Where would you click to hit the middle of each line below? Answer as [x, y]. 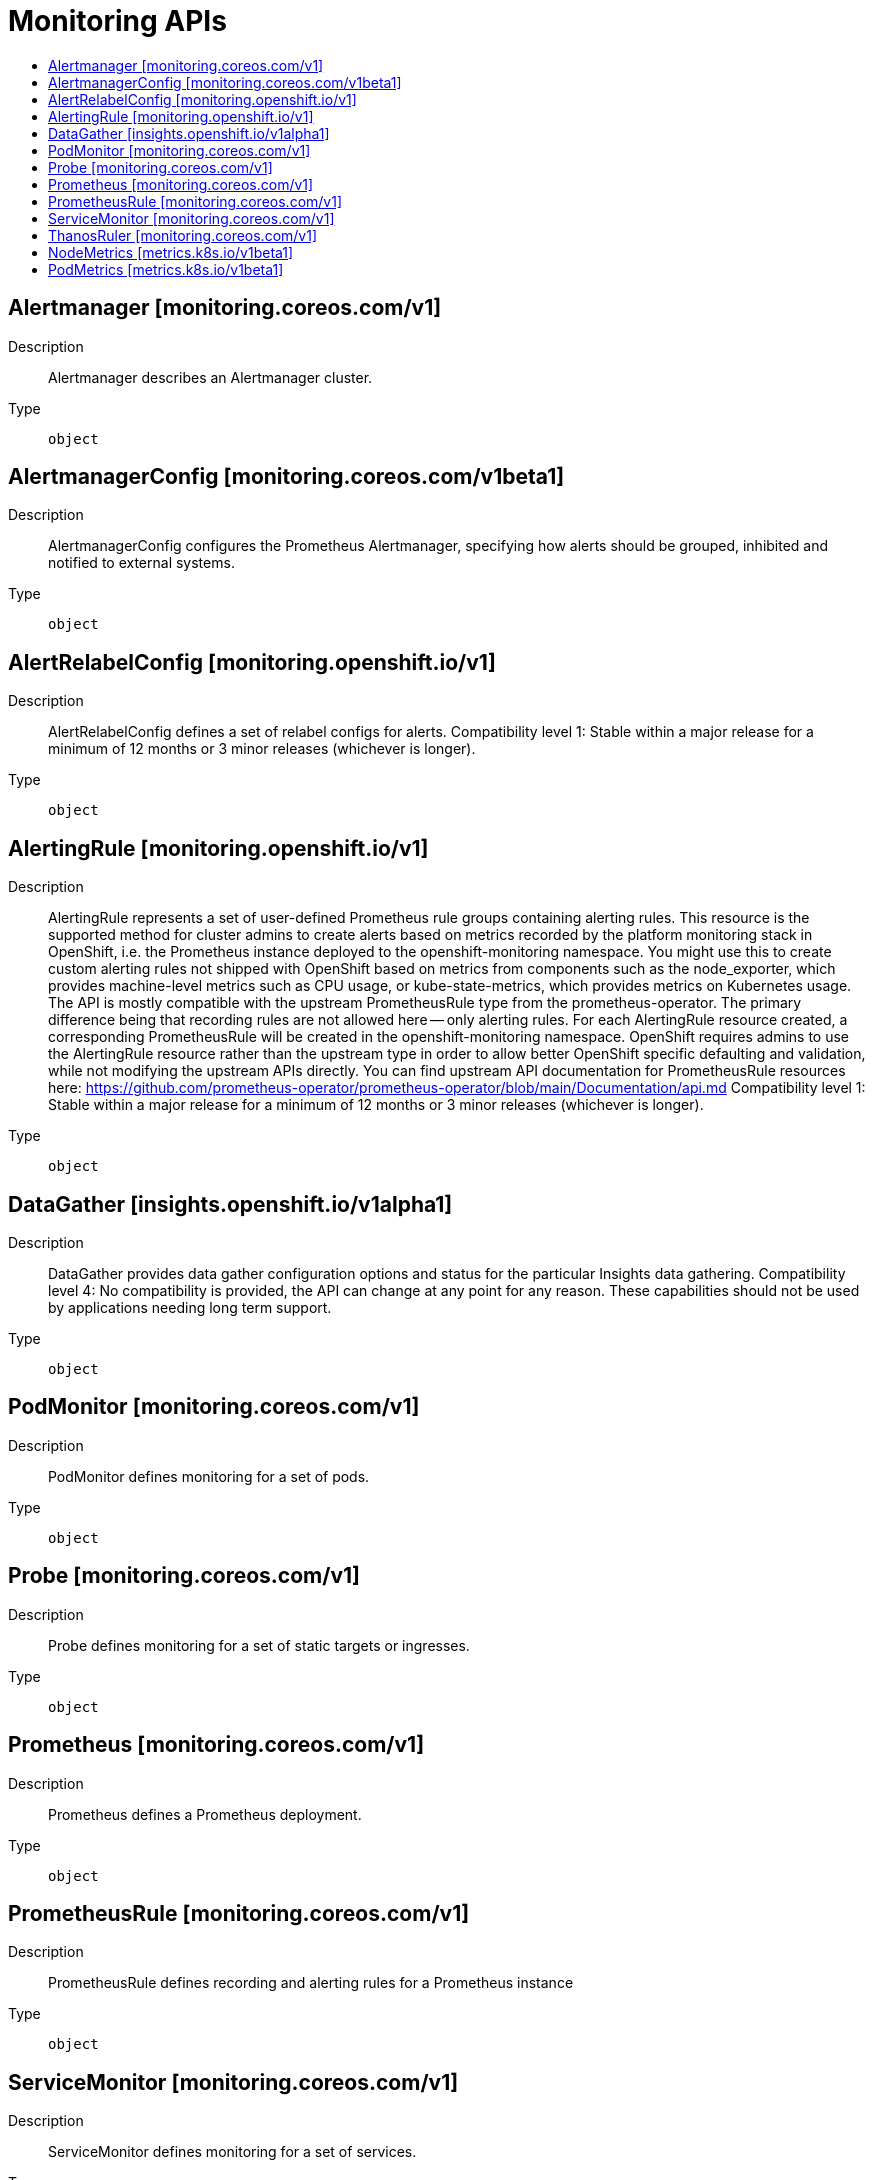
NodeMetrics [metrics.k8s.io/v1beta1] [171, 252]
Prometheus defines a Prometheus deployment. [205, 1814]
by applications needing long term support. [190, 1307]
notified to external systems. [141, 563]
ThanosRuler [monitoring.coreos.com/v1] [183, 235]
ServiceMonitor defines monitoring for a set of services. [232, 2152]
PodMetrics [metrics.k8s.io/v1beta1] [166, 269]
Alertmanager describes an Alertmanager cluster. [210, 377]
